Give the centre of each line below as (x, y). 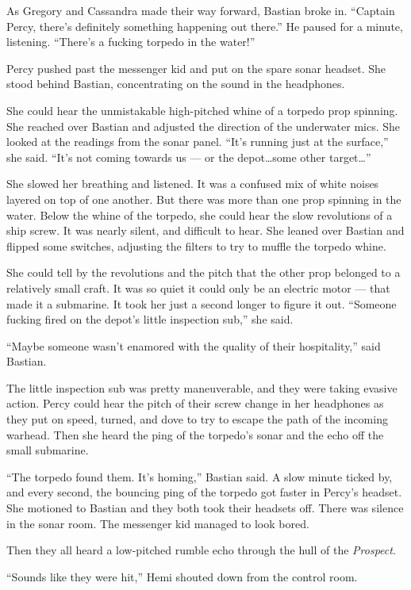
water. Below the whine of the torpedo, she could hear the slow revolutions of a (200, 215)
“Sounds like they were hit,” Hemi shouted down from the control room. (182, 576)
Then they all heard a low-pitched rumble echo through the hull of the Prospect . (201, 550)
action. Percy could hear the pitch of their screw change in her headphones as (195, 403)
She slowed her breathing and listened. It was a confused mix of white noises (193, 184)
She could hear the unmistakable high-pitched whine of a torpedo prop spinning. (202, 110)
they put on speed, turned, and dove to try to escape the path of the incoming (197, 419)
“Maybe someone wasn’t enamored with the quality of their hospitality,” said (194, 345)
